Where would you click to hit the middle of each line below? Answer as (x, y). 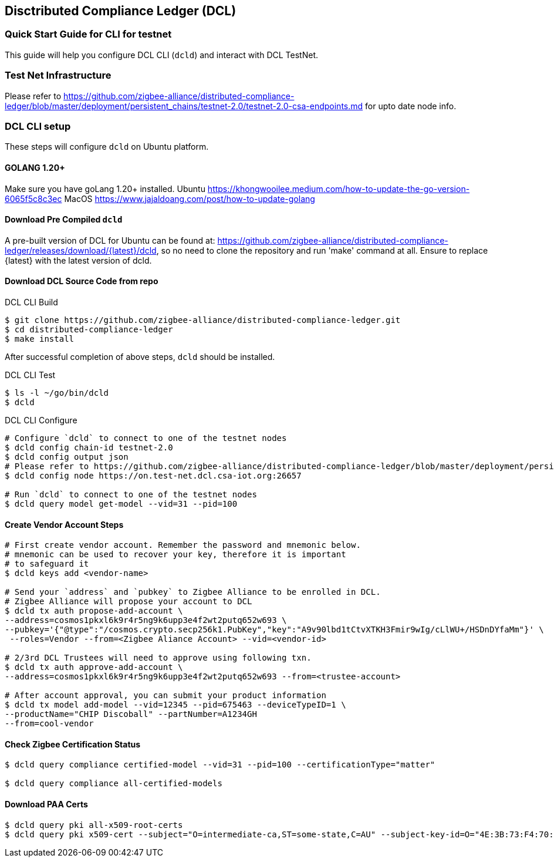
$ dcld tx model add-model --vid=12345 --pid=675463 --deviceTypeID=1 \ (175, 705)
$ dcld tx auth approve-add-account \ (94, 667)
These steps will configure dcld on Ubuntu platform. (107, 147)
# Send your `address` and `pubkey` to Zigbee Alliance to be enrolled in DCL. (193, 592)
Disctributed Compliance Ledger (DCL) (121, 11)
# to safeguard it (47, 564)
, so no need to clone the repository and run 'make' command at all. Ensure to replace (322, 250)
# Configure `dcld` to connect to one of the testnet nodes (146, 438)
